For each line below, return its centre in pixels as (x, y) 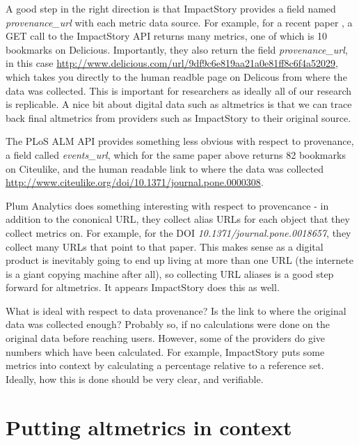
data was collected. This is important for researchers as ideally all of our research (179, 90)
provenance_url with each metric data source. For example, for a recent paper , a (179, 22)
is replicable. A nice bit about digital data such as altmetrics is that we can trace (179, 104)
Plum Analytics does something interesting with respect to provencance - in (167, 205)
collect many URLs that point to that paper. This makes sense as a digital (165, 246)
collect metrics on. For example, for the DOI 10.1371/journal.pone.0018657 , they (178, 232)
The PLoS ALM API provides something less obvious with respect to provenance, (180, 141)
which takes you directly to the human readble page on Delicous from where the (176, 76)
